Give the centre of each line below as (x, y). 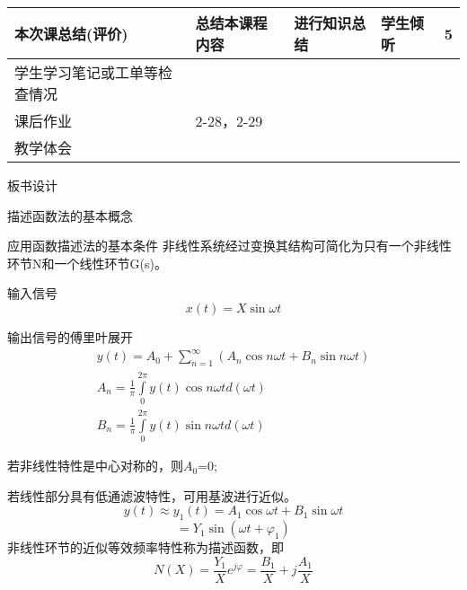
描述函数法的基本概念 (70, 215)
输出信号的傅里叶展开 (70, 336)
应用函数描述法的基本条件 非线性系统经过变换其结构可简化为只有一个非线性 (229, 246)
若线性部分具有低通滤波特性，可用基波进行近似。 (152, 495)
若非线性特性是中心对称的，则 (95, 466)
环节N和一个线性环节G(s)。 (87, 263)
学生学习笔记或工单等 (87, 72)
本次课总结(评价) (71, 34)
